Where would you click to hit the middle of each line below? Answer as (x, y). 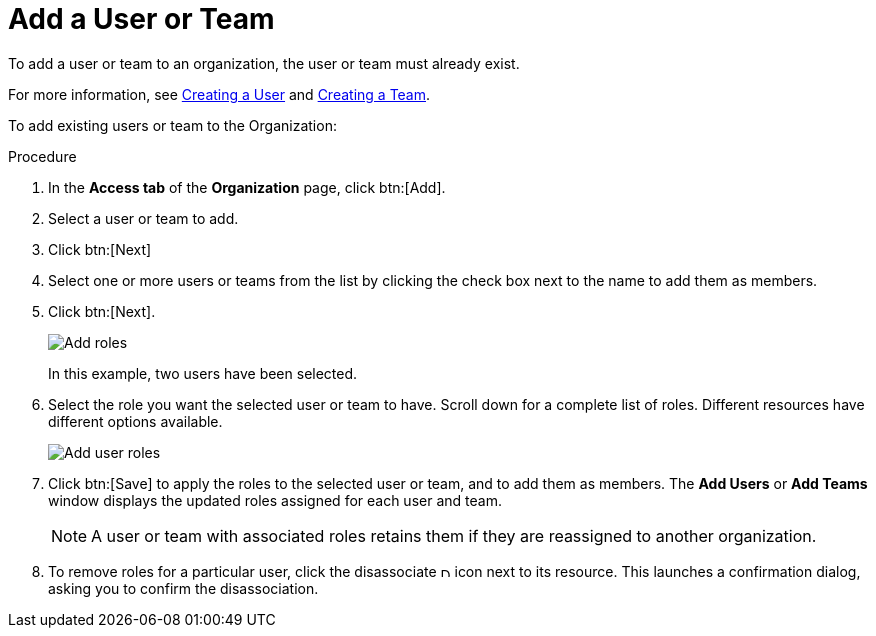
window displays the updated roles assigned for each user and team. (275, 500)
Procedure (42, 156)
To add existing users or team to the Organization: (172, 125)
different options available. (135, 421)
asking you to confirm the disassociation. (183, 588)
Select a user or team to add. (143, 218)
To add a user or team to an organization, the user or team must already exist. (264, 63)
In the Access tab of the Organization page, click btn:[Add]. (247, 187)
